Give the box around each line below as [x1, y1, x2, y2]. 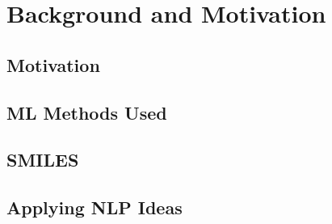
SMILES [6, 147, 79, 172]
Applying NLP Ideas [6, 195, 183, 220]
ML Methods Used [6, 99, 167, 125]
